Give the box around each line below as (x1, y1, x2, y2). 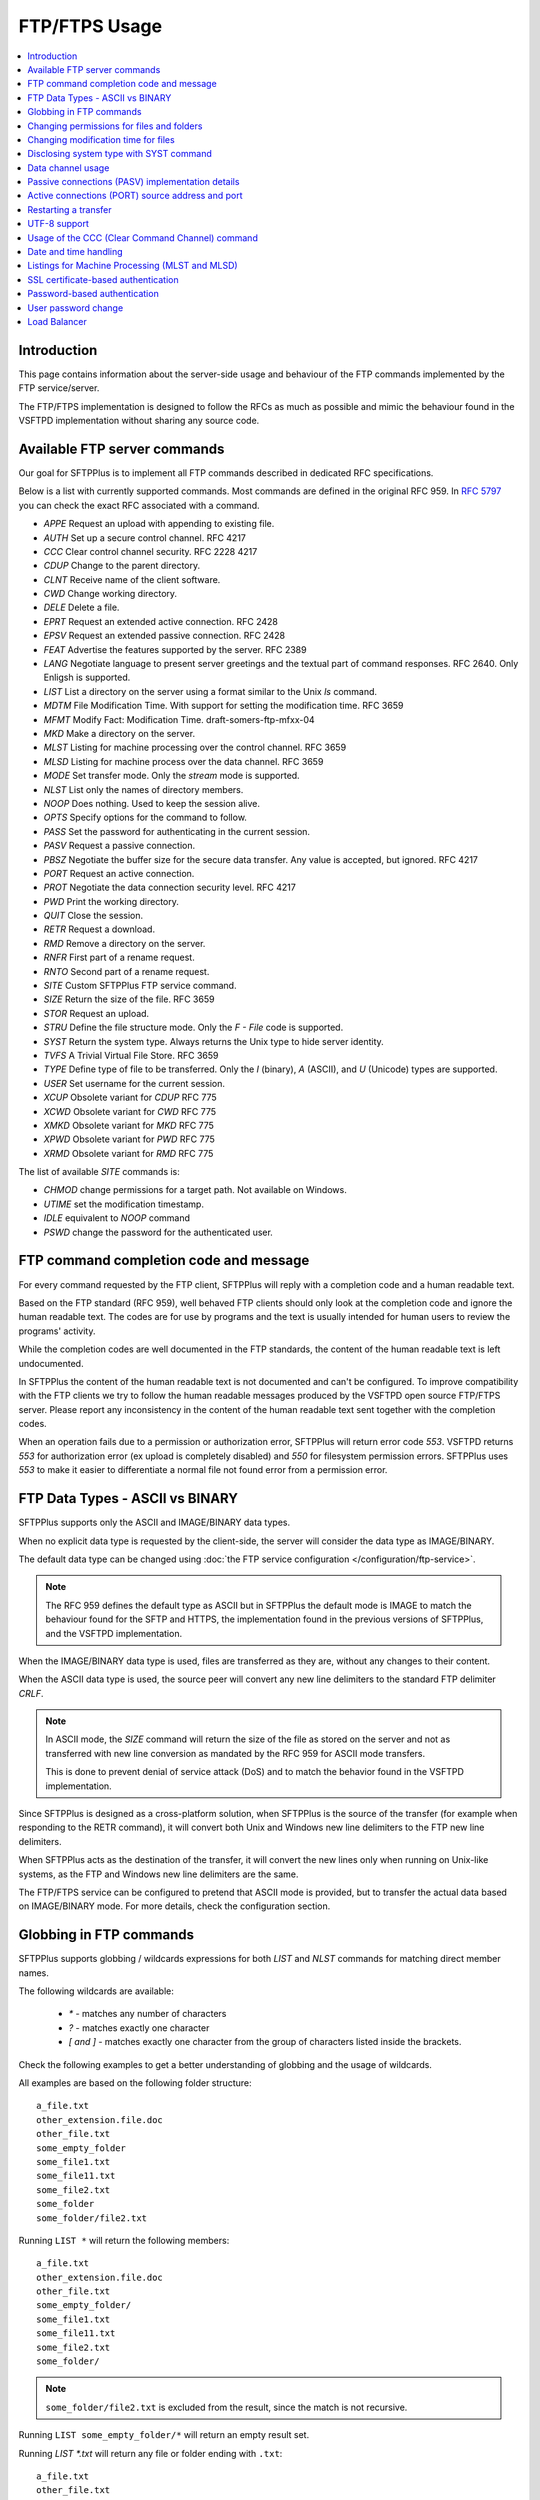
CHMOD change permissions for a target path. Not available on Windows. (43, 1184, 347, 1196)
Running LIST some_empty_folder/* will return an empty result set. (18, 2429, 310, 2441)
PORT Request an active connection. (43, 867, 195, 879)
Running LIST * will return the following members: (18, 2234, 230, 2246)
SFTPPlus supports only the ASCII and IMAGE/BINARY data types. (18, 1516, 290, 1529)
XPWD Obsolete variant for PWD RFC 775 (43, 1133, 215, 1145)
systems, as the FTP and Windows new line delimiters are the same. (18, 1868, 299, 1880)
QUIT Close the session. (43, 910, 144, 922)
